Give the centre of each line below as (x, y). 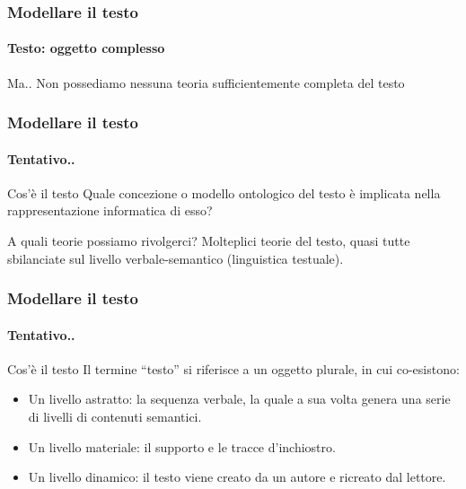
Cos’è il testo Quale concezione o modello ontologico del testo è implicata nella (224, 192)
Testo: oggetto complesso (86, 48)
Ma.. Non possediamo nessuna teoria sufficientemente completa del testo (206, 82)
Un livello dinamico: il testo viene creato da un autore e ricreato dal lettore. (237, 477)
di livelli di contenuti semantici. (115, 417)
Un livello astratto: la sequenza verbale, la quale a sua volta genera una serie (239, 399)
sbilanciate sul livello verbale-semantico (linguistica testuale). (176, 258)
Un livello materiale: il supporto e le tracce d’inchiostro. (182, 446)
